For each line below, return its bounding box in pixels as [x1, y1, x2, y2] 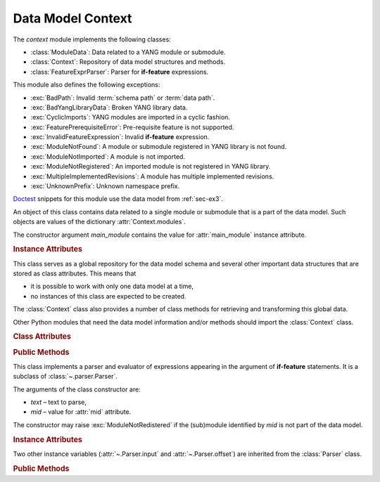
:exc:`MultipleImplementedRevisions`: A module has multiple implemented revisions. [30, 172, 274, 181]
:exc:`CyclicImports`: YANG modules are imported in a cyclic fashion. [30, 113, 230, 122]
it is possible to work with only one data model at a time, [30, 282, 194, 291]
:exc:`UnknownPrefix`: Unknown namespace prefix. [30, 182, 180, 190]
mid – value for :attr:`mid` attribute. [30, 408, 132, 416]
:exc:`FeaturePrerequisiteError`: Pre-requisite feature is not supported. [30, 123, 234, 131]
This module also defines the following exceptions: [13, 81, 160, 89]
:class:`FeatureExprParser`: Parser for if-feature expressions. [30, 67, 209, 76]
